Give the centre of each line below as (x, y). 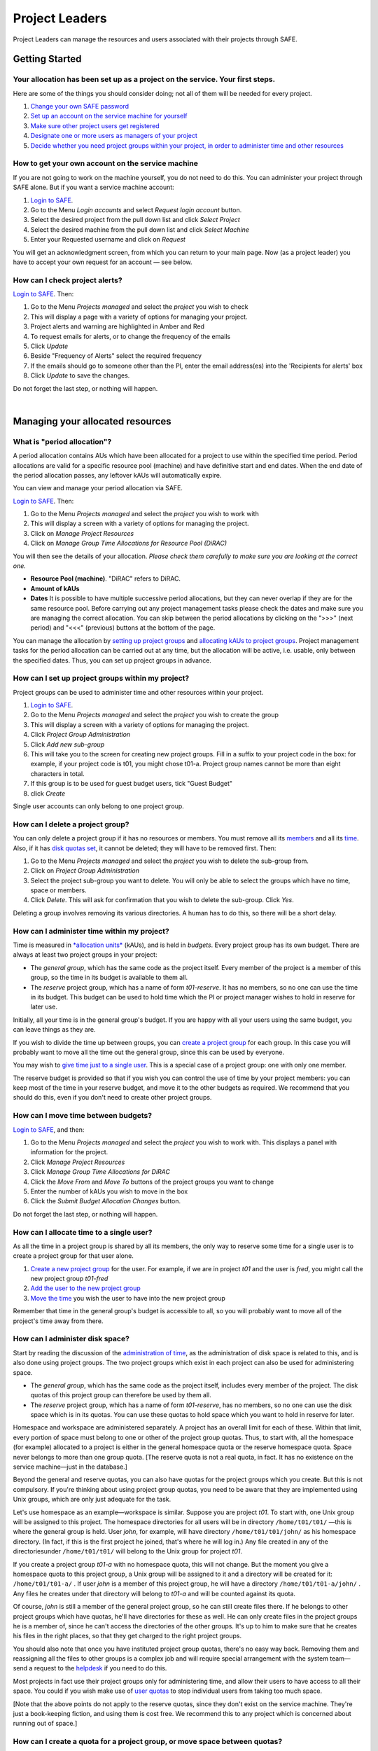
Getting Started (47, 59)
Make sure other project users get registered (95, 125)
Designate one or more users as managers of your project (114, 136)
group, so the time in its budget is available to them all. (109, 978)
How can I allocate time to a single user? (83, 1232)
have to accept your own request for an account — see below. (103, 262)
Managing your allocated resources (92, 421)
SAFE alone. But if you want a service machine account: (93, 187)
